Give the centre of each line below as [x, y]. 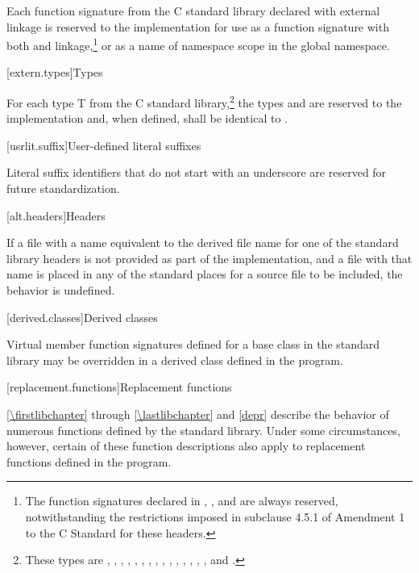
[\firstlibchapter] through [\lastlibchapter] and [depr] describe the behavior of [198, 414]
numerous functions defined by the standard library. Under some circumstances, [203, 430]
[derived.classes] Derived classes [82, 317]
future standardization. [63, 188]
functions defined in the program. [89, 461]
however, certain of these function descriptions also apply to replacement [186, 446]
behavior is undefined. [61, 290]
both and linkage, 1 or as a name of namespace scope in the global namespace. [198, 44]
